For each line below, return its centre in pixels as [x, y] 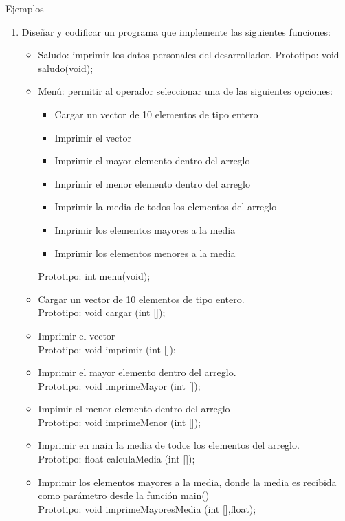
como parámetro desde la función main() [124, 495]
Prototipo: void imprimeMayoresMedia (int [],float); [147, 508]
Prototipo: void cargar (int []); [102, 312]
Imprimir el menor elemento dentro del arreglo [152, 183]
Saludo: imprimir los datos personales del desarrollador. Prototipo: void [189, 55]
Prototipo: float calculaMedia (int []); [116, 459]
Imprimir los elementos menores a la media [145, 253]
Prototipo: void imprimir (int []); [107, 349]
